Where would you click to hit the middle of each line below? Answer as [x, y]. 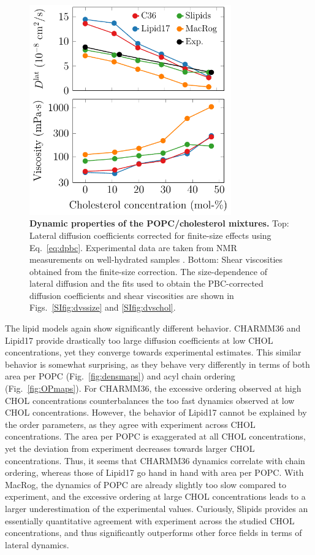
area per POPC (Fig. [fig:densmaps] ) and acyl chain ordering [120, 376]
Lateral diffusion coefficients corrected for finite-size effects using [150, 235]
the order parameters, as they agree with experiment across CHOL [130, 424]
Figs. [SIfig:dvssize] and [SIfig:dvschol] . [103, 307]
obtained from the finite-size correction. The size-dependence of [148, 271]
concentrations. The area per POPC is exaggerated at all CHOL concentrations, [155, 436]
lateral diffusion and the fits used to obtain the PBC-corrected [146, 283]
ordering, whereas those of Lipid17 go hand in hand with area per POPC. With [154, 472]
